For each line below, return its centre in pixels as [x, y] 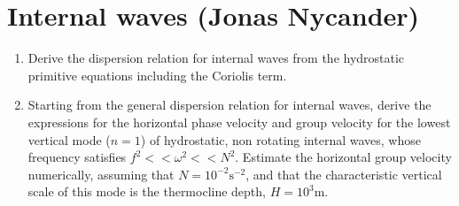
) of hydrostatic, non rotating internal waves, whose [280, 139]
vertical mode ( [69, 139]
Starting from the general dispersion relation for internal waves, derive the [229, 105]
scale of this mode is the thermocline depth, [147, 191]
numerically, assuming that [101, 174]
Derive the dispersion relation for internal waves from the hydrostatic [216, 58]
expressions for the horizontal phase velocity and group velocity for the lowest [239, 122]
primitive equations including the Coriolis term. [157, 75]
